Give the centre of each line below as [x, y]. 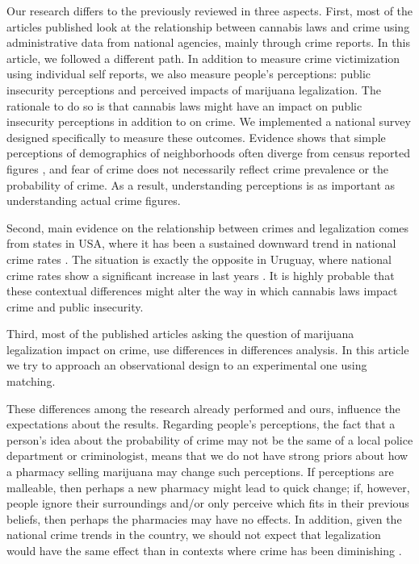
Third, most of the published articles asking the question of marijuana [180, 334]
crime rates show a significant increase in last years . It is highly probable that [201, 275]
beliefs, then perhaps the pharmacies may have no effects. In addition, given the [204, 518]
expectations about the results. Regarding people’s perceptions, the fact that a [201, 424]
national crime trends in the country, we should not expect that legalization [194, 535]
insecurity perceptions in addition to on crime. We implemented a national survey [209, 121]
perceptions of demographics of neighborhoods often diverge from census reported [209, 153]
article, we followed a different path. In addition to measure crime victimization [203, 58]
